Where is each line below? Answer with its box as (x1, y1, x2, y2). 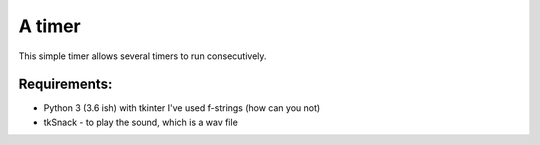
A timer (18, 15, 82, 37)
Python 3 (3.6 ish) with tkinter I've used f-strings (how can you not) (43, 102, 321, 114)
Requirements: (18, 76, 113, 93)
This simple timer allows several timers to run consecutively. (18, 50, 267, 62)
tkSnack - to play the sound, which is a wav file (43, 116, 239, 128)
